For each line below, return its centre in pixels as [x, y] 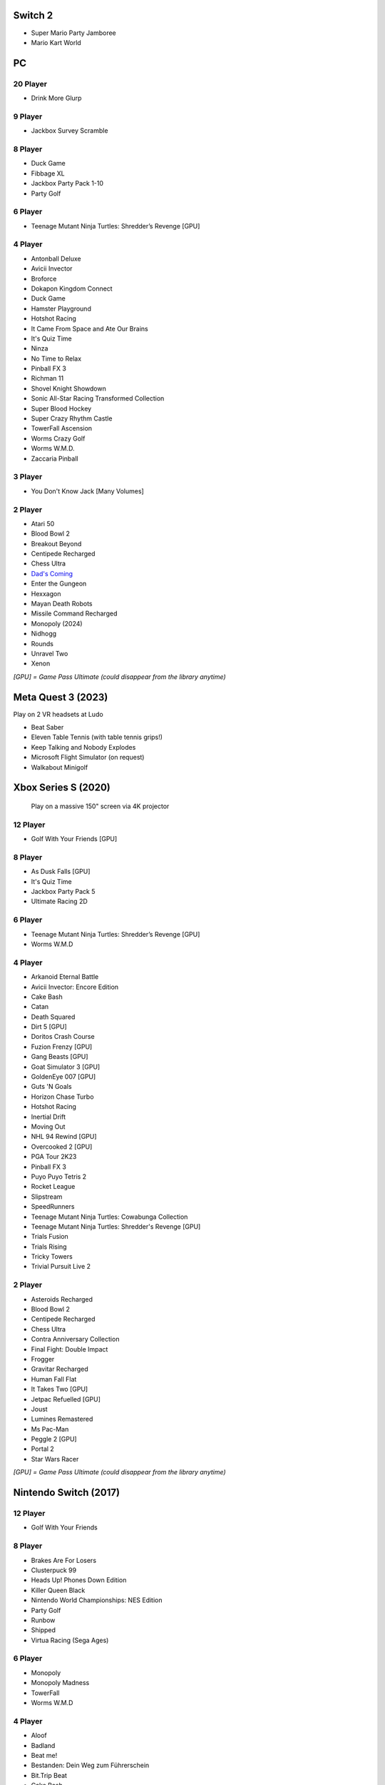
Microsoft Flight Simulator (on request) [88, 758]
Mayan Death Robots [62, 604]
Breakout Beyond [56, 543]
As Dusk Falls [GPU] [61, 872]
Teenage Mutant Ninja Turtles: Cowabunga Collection [109, 1217]
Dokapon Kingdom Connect [72, 288]
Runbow [43, 1620]
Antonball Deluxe [56, 258]
